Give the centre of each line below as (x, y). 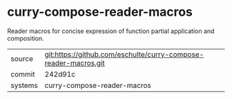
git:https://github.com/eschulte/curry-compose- (124, 54)
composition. (26, 38)
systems (24, 85)
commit (23, 74)
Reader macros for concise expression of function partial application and (111, 31)
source (22, 58)
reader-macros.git (75, 63)
